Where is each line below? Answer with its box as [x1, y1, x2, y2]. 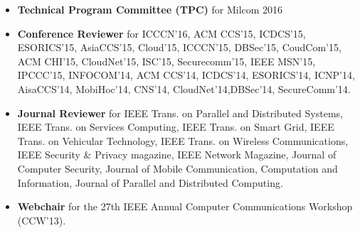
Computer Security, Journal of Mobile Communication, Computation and [17, 161, 338, 175]
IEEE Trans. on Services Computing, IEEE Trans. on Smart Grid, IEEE [17, 119, 334, 134]
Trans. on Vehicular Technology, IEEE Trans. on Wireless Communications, [17, 133, 349, 148]
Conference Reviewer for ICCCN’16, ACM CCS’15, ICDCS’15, [17, 26, 306, 40]
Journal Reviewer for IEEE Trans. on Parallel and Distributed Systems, [17, 105, 343, 120]
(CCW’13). [17, 212, 66, 227]
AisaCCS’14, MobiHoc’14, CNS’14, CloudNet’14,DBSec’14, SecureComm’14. [17, 81, 351, 96]
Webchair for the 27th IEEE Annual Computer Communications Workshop [17, 199, 353, 214]
